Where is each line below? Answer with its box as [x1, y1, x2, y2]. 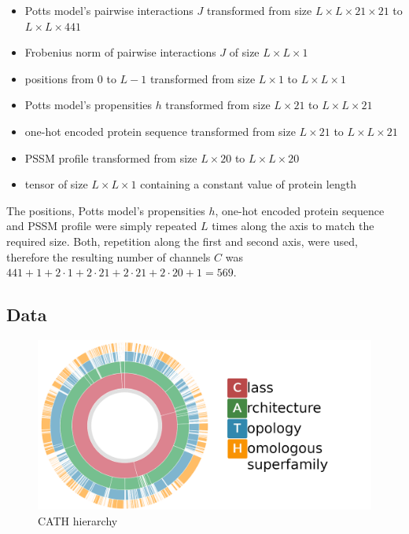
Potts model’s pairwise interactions [24, 2, 193, 18]
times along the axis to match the [212, 218, 374, 234]
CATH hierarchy [38, 512, 118, 529]
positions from [24, 70, 94, 86]
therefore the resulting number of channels [6, 248, 211, 265]
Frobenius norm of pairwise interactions [24, 44, 216, 60]
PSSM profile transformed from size [24, 149, 197, 166]
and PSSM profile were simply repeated [6, 218, 197, 234]
